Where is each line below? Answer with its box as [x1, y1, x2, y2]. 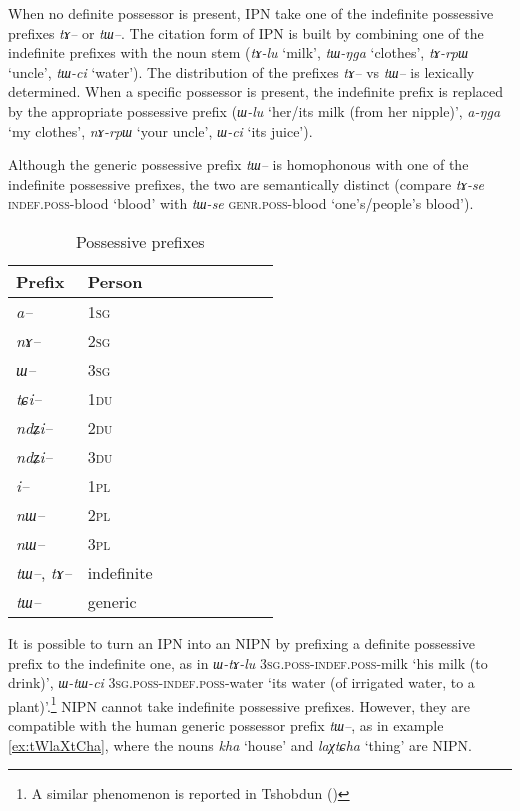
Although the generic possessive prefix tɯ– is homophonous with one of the [8, 154, 469, 175]
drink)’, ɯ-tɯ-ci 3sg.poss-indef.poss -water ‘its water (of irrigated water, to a [8, 672, 475, 693]
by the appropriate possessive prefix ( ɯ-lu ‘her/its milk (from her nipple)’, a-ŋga [8, 100, 501, 121]
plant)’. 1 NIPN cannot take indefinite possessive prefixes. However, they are [8, 692, 470, 716]
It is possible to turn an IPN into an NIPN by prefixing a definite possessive [8, 632, 475, 653]
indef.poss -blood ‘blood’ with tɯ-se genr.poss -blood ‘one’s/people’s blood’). [8, 193, 474, 214]
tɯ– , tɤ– [16, 560, 72, 584]
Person [87, 269, 143, 293]
